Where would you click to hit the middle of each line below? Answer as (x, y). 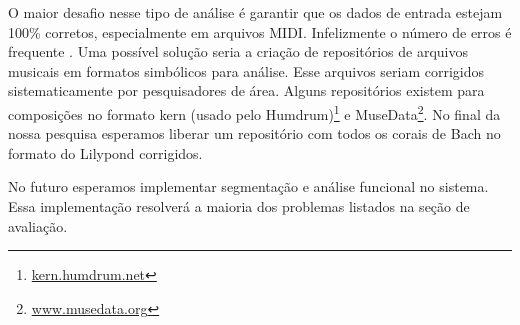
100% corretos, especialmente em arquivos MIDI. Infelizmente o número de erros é (260, 31)
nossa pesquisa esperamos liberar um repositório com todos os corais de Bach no (254, 133)
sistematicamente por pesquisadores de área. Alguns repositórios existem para (246, 90)
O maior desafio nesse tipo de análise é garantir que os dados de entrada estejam (255, 12)
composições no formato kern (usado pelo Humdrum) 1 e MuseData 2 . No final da (254, 112)
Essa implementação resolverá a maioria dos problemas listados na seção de (239, 206)
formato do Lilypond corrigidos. (105, 152)
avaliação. (38, 225)
